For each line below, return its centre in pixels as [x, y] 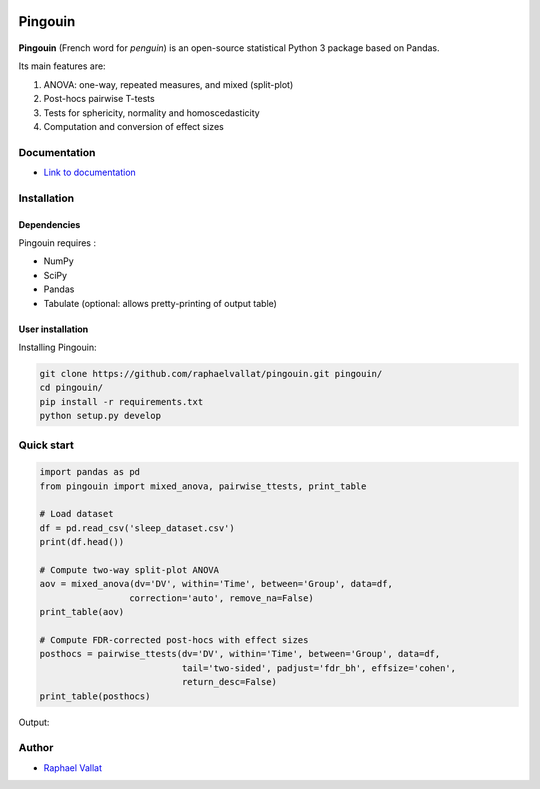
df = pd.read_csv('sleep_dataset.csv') [137, 528]
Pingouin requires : [57, 243]
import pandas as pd [89, 472]
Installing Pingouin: [57, 347]
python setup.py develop [100, 416]
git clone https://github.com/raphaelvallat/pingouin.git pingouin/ [211, 373]
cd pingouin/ [71, 388]
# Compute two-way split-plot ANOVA [129, 570]
